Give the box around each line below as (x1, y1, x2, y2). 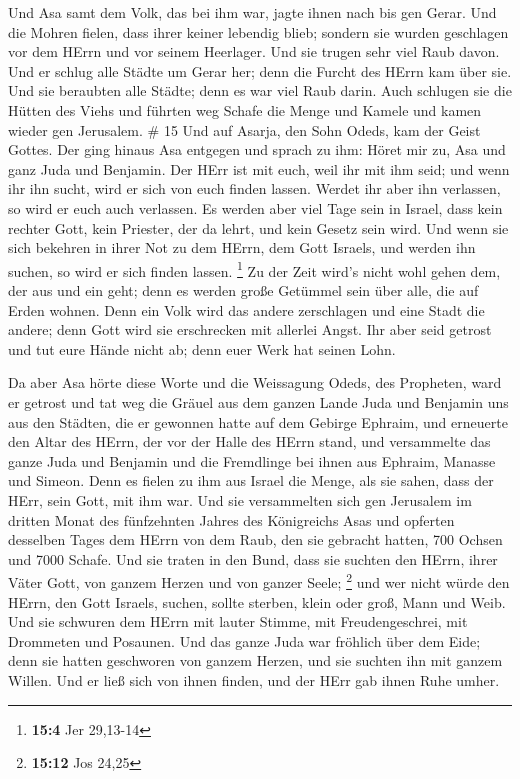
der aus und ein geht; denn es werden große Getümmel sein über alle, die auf (8, 279, 479, 300)
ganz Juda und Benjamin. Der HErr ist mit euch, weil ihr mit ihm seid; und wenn (8, 158, 510, 179)
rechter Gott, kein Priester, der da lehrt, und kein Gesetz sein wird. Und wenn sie (8, 217, 509, 238)
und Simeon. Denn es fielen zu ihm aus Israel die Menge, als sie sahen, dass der (8, 470, 494, 491)
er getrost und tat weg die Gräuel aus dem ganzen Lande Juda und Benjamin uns (8, 391, 509, 412)
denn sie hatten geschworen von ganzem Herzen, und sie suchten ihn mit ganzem (8, 650, 503, 671)
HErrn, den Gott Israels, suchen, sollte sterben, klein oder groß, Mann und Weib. (8, 591, 506, 612)
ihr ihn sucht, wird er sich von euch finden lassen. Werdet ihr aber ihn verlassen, (8, 178, 501, 199)
